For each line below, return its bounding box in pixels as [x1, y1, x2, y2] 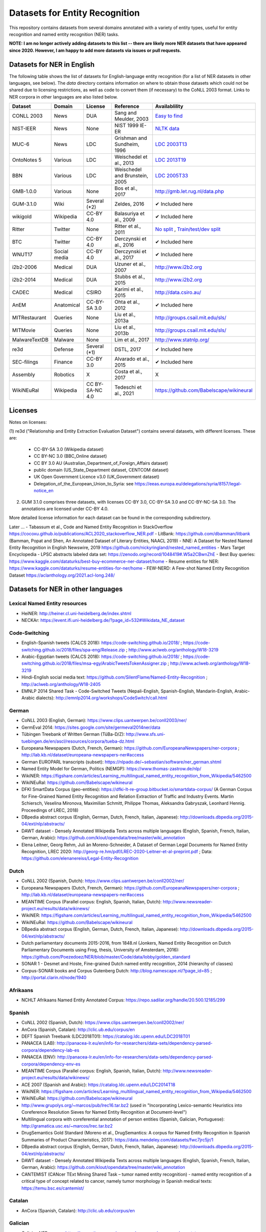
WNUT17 [12, 251, 33, 258]
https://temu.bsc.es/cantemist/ [21, 1185, 84, 1191]
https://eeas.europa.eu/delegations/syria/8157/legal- [134, 480, 242, 486]
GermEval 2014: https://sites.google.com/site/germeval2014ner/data [21, 724, 161, 730]
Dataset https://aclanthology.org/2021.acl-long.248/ [9, 572, 115, 578]
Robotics [54, 371, 75, 378]
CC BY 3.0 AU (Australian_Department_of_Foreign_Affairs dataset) [33, 460, 168, 466]
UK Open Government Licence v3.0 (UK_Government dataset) [33, 474, 160, 480]
